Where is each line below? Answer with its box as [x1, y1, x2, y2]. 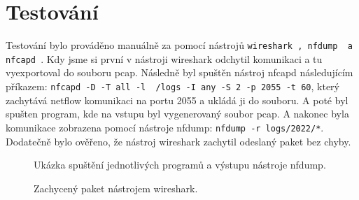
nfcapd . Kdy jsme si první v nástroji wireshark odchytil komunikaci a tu [6, 51, 323, 66]
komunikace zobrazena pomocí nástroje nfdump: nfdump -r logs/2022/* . [6, 120, 324, 134]
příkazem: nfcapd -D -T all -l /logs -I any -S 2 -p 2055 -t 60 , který [6, 79, 339, 94]
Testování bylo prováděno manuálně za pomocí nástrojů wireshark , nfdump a [6, 38, 353, 52]
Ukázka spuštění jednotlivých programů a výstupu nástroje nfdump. [34, 157, 326, 172]
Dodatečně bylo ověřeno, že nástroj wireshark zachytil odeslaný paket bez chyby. [6, 134, 351, 148]
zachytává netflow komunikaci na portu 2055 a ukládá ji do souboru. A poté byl [6, 92, 349, 107]
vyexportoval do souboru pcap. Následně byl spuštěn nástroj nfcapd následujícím [6, 65, 353, 80]
